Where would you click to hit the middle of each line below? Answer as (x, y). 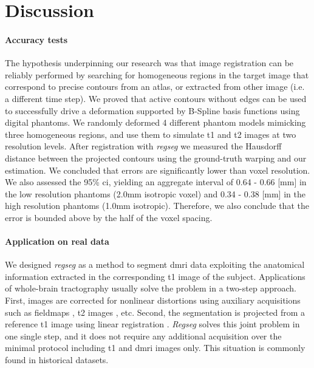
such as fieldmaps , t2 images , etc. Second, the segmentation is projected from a (155, 312)
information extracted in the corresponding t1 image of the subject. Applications (155, 276)
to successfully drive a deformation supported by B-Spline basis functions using (152, 110)
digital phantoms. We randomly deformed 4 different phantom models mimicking (155, 122)
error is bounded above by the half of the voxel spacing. (109, 217)
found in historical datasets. (57, 360)
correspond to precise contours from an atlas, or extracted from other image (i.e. (155, 87)
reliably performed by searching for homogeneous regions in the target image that (157, 74)
